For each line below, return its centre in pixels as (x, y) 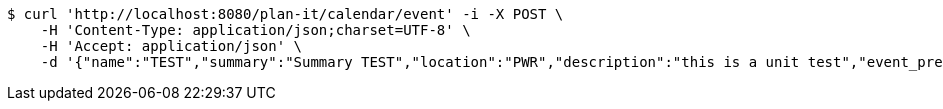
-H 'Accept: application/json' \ (171, 46)
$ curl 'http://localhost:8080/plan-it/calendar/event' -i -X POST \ (285, 14)
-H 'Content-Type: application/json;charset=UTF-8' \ (255, 30)
